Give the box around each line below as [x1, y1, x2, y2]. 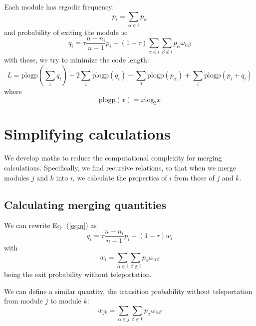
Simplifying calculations [4, 123, 171, 144]
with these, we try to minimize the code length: [4, 54, 149, 65]
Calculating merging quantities [4, 196, 166, 212]
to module [50, 295, 81, 306]
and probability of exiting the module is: [4, 26, 128, 37]
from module [4, 295, 43, 306]
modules [4, 172, 29, 182]
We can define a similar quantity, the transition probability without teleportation [4, 285, 253, 296]
